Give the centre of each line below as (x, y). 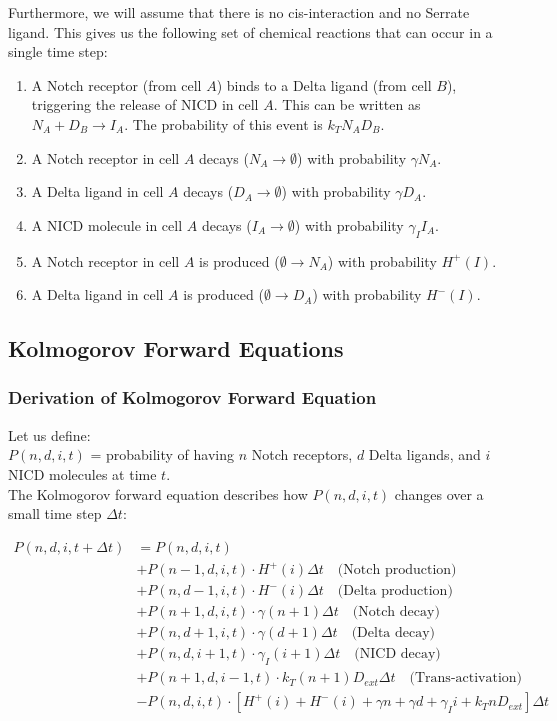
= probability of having (162, 454)
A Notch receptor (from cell (116, 84)
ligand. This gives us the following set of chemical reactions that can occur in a (250, 31)
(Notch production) (397, 570)
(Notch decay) (396, 612)
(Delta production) (395, 591)
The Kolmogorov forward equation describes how (158, 493)
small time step (55, 513)
